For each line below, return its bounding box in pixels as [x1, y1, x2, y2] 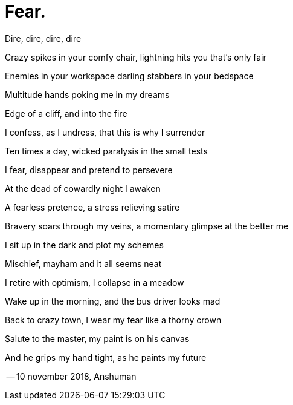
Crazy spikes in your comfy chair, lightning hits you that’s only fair [5, 51, 266, 62]
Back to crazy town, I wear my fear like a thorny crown [5, 314, 222, 325]
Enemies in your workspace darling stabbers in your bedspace [5, 70, 254, 81]
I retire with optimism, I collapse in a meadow [5, 277, 184, 288]
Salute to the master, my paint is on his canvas [5, 333, 190, 344]
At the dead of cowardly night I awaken [5, 183, 161, 194]
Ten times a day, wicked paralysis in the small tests [5, 145, 208, 156]
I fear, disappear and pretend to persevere [5, 164, 173, 175]
